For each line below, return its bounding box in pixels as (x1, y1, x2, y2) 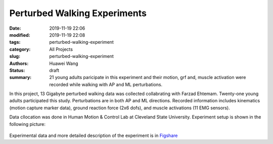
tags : (9, 39, 21, 45)
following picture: (9, 121, 45, 127)
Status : (9, 67, 25, 73)
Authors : (9, 60, 29, 66)
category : (9, 46, 31, 52)
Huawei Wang (49, 60, 78, 66)
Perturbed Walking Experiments (9, 8, 147, 19)
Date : (9, 25, 21, 31)
